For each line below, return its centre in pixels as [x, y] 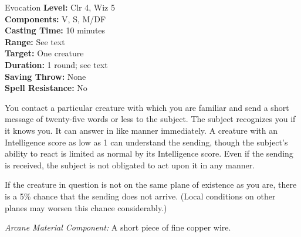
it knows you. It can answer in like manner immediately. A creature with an [141, 130]
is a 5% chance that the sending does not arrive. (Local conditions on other [140, 196]
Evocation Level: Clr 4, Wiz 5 [60, 7]
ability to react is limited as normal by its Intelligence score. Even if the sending [149, 153]
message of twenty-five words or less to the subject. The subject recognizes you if [150, 119]
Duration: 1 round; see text [56, 64]
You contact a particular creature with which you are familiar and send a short [147, 107]
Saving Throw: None [45, 76]
